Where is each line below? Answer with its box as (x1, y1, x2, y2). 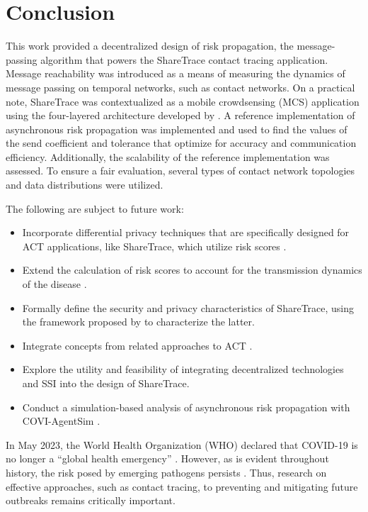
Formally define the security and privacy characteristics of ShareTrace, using (22, 300, 355, 315)
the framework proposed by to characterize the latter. (22, 314, 255, 329)
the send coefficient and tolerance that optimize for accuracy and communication (6, 135, 357, 150)
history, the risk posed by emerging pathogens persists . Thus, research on (6, 464, 327, 479)
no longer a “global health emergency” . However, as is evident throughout (6, 451, 329, 466)
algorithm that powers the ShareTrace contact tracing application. (40, 52, 328, 67)
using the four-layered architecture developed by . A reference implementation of (6, 108, 355, 123)
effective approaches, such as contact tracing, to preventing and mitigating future (6, 479, 358, 494)
